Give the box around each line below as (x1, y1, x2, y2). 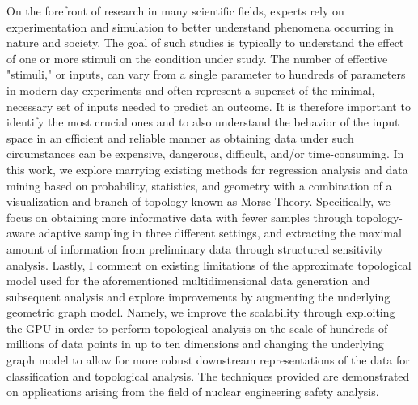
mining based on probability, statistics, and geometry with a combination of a (6, 177, 392, 194)
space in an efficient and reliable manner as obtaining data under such (6, 129, 354, 146)
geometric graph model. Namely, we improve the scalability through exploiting (6, 304, 395, 321)
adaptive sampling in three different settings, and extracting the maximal (38, 224, 402, 241)
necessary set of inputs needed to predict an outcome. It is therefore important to (6, 97, 411, 114)
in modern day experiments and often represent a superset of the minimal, (6, 81, 375, 98)
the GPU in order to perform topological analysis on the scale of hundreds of (6, 319, 388, 336)
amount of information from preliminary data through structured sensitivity (6, 240, 383, 257)
